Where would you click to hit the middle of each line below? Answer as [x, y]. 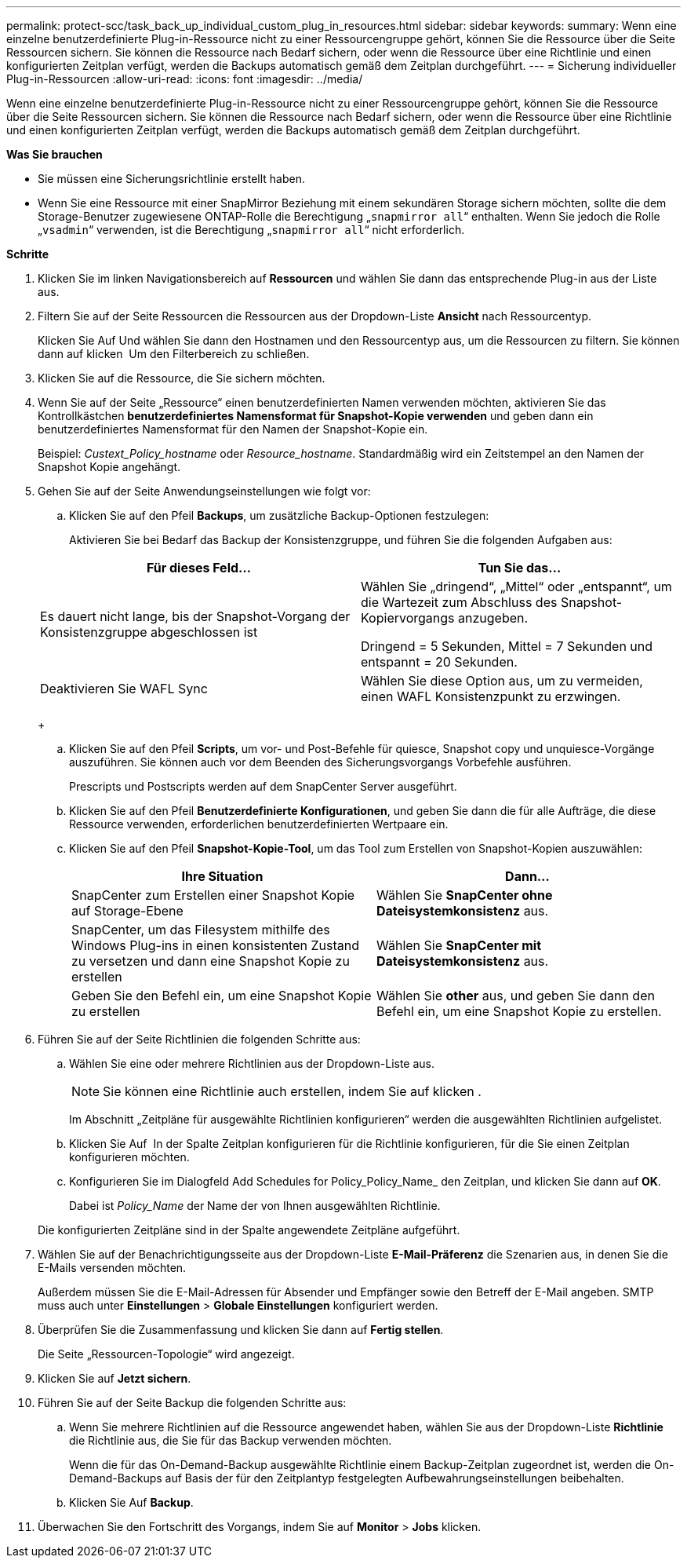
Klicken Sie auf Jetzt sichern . [114, 1378]
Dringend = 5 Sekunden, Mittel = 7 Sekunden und [507, 646]
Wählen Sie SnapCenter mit [459, 945]
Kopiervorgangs [408, 618]
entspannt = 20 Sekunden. [439, 662]
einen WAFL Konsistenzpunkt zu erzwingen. [491, 696]
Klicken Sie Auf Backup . [131, 1502]
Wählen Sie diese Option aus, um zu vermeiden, [502, 681]
